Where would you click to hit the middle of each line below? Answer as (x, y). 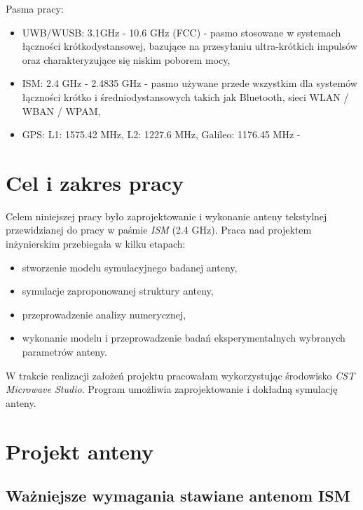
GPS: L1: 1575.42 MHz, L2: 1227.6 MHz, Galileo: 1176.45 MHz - (161, 134)
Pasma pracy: (35, 8)
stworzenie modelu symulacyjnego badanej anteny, (130, 267)
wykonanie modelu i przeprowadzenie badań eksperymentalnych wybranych (184, 338)
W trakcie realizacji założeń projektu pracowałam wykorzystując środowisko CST (180, 375)
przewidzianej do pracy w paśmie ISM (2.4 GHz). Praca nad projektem (159, 230)
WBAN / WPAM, (61, 110)
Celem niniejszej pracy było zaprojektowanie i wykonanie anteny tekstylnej (166, 216)
